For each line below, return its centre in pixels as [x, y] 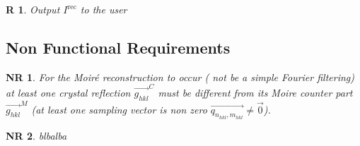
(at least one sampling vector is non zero [119, 109]
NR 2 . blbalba [36, 135]
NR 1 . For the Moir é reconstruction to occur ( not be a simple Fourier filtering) [180, 77]
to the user [104, 9]
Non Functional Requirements [118, 47]
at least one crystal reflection [68, 93]
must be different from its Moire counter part [255, 93]
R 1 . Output [33, 9]
